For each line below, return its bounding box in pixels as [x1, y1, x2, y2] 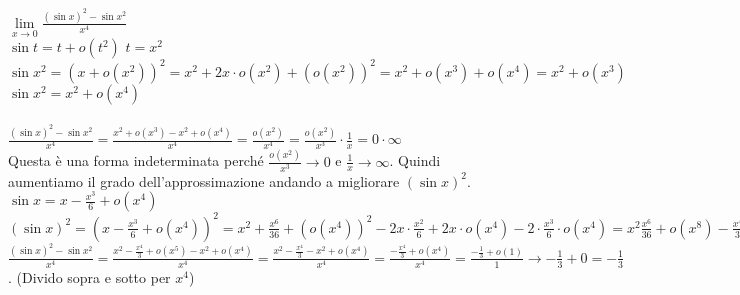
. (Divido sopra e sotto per [8, 266, 171, 287]
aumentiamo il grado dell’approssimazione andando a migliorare [8, 170, 400, 191]
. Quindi [389, 150, 441, 171]
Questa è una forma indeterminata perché [8, 150, 264, 171]
